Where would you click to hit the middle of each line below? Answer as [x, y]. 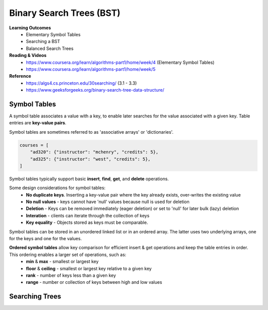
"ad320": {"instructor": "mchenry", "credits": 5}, [94, 152]
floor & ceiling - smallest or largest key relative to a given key [89, 268]
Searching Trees [35, 296]
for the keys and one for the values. [45, 239]
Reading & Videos [28, 55]
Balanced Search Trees [50, 48]
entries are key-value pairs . [38, 123]
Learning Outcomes [30, 28]
